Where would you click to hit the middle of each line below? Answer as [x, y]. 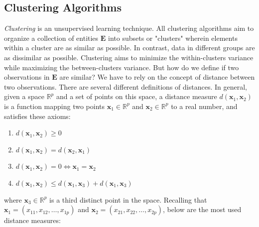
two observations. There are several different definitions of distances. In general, [126, 86]
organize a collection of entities [51, 38]
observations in [27, 77]
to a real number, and [204, 106]
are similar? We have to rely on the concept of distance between [157, 77]
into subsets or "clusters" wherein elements [173, 38]
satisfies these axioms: [37, 116]
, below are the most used [202, 209]
